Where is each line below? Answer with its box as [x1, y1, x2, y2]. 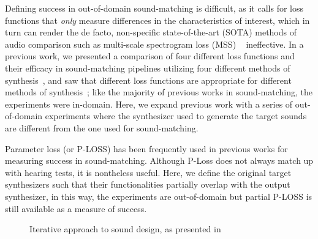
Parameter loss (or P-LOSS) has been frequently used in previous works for [5, 142, 288, 155]
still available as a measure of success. [5, 202, 147, 215]
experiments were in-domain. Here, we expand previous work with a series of [5, 97, 293, 110]
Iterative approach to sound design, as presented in [29, 222, 221, 235]
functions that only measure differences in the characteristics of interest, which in [5, 13, 310, 26]
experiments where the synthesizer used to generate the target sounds [45, 109, 307, 122]
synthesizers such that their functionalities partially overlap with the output [5, 178, 290, 191]
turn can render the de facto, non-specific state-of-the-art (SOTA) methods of [5, 26, 297, 39]
